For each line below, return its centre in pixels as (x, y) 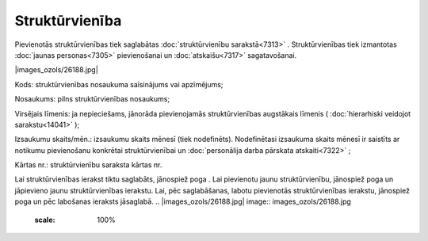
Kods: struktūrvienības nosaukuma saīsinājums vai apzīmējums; (119, 84)
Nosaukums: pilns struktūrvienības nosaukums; (92, 99)
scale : (45, 220)
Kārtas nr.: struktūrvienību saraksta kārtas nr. (88, 165)
